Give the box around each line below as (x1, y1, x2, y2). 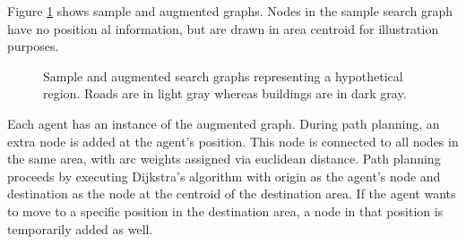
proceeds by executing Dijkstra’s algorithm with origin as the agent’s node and (7, 166, 441, 185)
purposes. (7, 37, 59, 55)
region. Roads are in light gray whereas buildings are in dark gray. (43, 84, 407, 103)
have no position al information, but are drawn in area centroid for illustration (7, 19, 439, 38)
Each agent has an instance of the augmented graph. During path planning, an (7, 114, 440, 132)
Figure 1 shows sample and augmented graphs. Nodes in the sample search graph (7, 2, 453, 20)
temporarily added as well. (7, 219, 153, 238)
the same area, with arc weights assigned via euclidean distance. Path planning (7, 149, 441, 168)
